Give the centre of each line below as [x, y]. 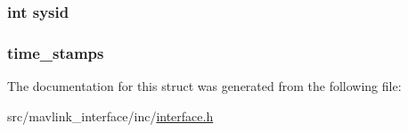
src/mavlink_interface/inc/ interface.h [110, 115]
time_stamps [56, 52]
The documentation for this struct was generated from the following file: [204, 86]
